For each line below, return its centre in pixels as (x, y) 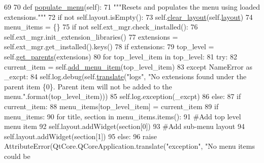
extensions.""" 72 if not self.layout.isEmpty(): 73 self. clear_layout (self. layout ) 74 (128, 17)
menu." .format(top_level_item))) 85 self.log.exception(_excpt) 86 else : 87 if (123, 96)
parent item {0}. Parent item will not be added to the (88, 86)
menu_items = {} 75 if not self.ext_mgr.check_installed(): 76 (101, 27)
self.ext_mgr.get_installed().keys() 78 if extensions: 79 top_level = (109, 46)
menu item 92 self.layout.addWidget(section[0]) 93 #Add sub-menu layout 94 (124, 126)
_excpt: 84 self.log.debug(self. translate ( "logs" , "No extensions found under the (125, 76)
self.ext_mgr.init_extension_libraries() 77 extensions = (91, 36)
